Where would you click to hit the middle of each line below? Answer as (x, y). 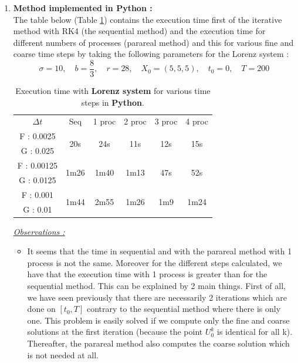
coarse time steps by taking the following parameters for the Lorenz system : (151, 54)
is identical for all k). (255, 332)
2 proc (135, 121)
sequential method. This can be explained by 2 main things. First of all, (156, 285)
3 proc (166, 121)
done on (41, 309)
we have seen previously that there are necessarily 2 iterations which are (157, 297)
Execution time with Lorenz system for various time (113, 91)
